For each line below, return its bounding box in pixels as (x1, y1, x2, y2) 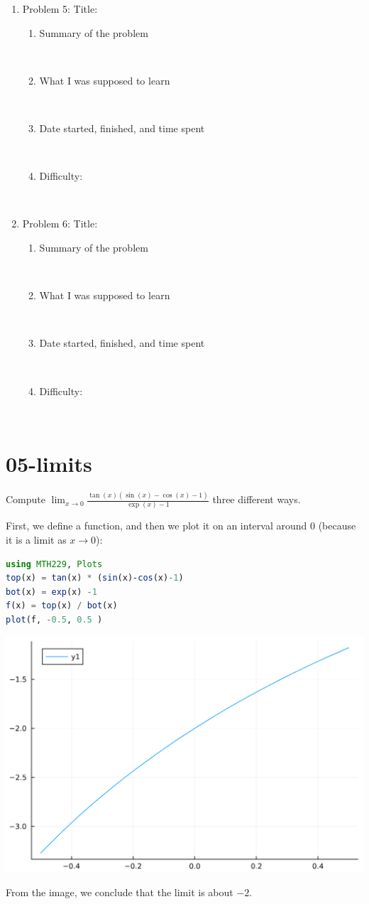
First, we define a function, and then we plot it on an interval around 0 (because (6, 518, 356, 533)
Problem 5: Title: (22, 1, 98, 16)
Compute (6, 492, 45, 507)
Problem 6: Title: (22, 216, 98, 231)
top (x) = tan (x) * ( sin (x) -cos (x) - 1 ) (6, 573, 184, 583)
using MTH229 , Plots (6, 559, 103, 569)
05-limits (6, 448, 92, 478)
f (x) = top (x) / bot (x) (6, 601, 118, 611)
